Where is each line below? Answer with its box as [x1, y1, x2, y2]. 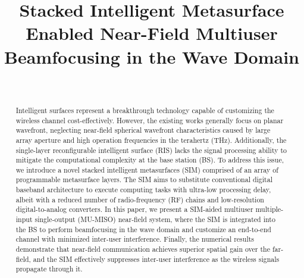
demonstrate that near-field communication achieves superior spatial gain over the [15, 244, 270, 254]
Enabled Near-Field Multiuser [26, 21, 278, 45]
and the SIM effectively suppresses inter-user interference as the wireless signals [33, 254, 280, 264]
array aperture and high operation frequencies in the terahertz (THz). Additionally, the [15, 135, 287, 145]
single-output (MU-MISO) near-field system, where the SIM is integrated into [35, 214, 275, 224]
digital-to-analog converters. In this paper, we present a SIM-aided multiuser [15, 204, 253, 214]
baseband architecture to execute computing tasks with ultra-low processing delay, [15, 185, 271, 195]
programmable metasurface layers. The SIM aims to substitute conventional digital [15, 174, 272, 185]
